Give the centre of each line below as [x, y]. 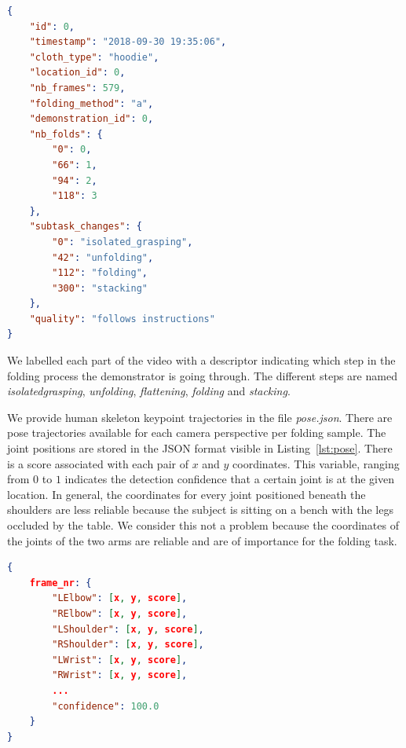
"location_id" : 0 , [77, 73]
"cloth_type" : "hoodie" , [94, 57]
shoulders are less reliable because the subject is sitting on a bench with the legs [200, 510]
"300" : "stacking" [100, 288]
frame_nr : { [60, 583]
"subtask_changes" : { [86, 227]
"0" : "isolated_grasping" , [123, 242]
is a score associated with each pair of [98, 463]
